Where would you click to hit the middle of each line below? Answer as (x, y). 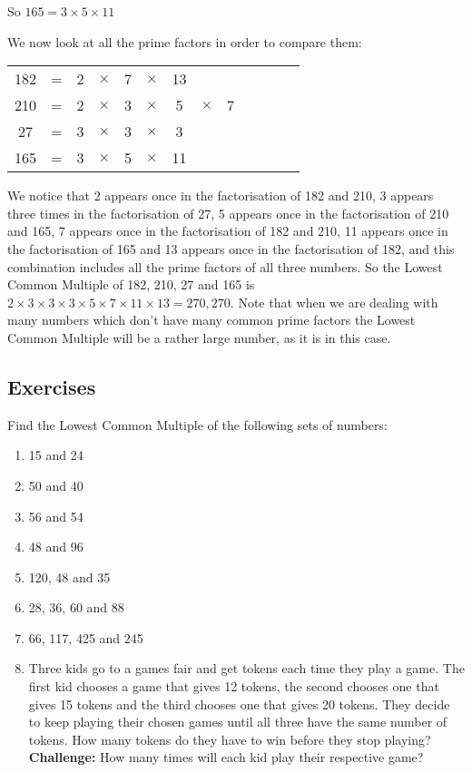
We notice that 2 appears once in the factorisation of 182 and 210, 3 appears (221, 195)
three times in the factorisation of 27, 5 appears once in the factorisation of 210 (228, 213)
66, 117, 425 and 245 (86, 637)
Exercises (52, 386)
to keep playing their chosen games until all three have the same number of (238, 722)
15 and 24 (56, 455)
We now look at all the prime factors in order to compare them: (185, 41)
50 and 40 (56, 485)
